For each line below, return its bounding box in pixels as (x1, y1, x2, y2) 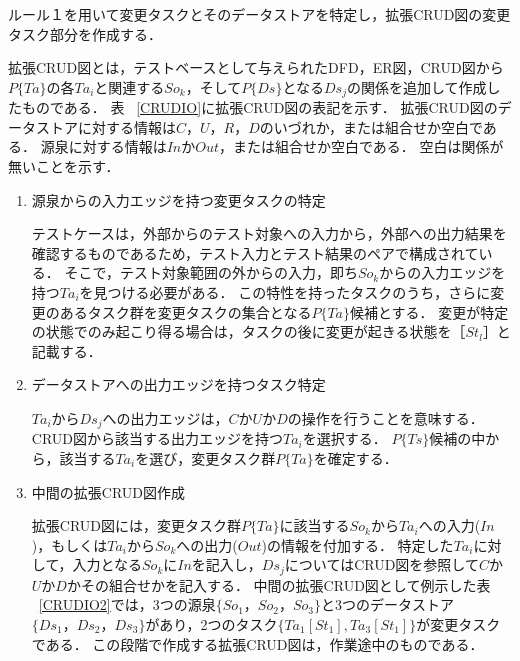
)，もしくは (31, 534, 108, 555)
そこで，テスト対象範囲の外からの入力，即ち (64, 262, 358, 283)
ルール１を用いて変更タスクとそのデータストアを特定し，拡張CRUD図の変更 (8, 4, 511, 24)
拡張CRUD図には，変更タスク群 (31, 515, 242, 536)
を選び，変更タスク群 (135, 448, 276, 468)
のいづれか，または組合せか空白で (259, 116, 483, 137)
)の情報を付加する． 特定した (261, 534, 454, 555)
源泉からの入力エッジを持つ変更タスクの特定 (31, 189, 326, 210)
